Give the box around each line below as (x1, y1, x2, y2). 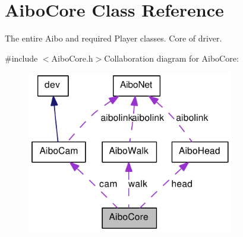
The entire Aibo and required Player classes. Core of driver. (5, 32, 222, 44)
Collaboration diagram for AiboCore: (104, 52, 239, 64)
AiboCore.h (51, 52, 93, 64)
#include (5, 52, 38, 64)
